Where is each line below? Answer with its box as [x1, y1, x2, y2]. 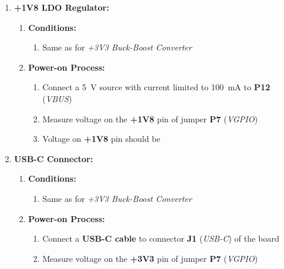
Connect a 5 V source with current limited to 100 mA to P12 [42, 81, 270, 93]
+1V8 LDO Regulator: [14, 1, 109, 13]
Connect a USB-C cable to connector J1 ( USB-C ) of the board [42, 232, 280, 245]
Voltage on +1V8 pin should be [42, 132, 160, 145]
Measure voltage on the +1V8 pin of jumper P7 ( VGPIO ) [42, 112, 258, 125]
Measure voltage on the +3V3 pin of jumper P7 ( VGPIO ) [42, 252, 258, 264]
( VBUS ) [42, 92, 72, 105]
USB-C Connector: [14, 152, 93, 164]
